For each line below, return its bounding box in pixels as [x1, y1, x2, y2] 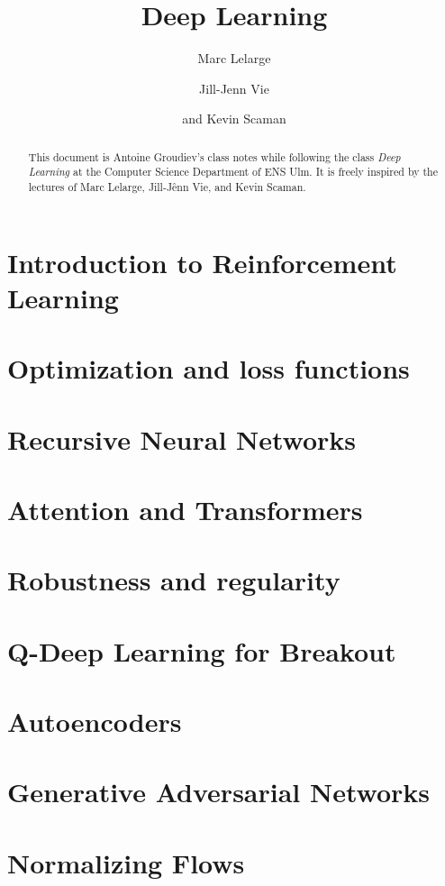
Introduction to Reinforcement [7, 243, 397, 280]
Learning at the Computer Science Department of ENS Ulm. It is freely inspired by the [28, 164, 438, 179]
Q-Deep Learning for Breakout [7, 632, 396, 669]
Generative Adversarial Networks [7, 773, 431, 810]
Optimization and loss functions [7, 350, 410, 387]
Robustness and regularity [7, 562, 341, 598]
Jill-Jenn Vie [199, 78, 269, 97]
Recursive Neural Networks [7, 420, 357, 457]
